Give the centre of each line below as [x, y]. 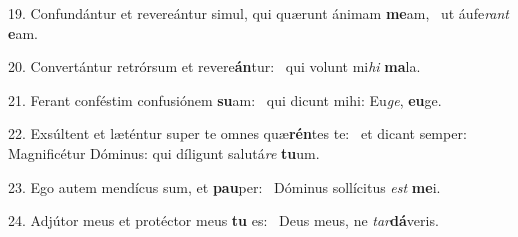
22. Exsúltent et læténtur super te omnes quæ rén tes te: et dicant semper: [237, 133]
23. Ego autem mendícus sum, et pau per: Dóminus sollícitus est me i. [224, 186]
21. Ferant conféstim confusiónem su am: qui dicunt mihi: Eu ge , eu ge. [225, 99]
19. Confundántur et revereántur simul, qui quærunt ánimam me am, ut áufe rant [259, 13]
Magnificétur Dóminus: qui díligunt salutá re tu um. [164, 152]
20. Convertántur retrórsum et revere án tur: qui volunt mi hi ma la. [214, 66]
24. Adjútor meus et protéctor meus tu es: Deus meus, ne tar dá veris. [223, 220]
